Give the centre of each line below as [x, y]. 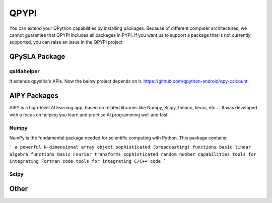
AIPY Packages [34, 96]
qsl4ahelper [24, 72]
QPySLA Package [37, 57]
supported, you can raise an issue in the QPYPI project [66, 42]
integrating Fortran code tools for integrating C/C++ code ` [88, 161]
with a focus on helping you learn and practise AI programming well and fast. [89, 115]
